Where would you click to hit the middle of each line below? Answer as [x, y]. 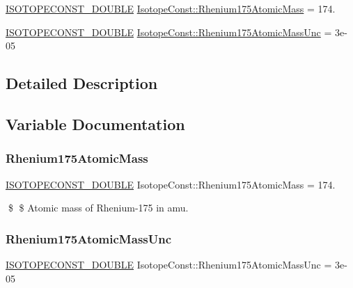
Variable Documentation [95, 123]
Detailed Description [82, 83]
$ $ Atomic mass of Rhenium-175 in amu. [98, 208]
